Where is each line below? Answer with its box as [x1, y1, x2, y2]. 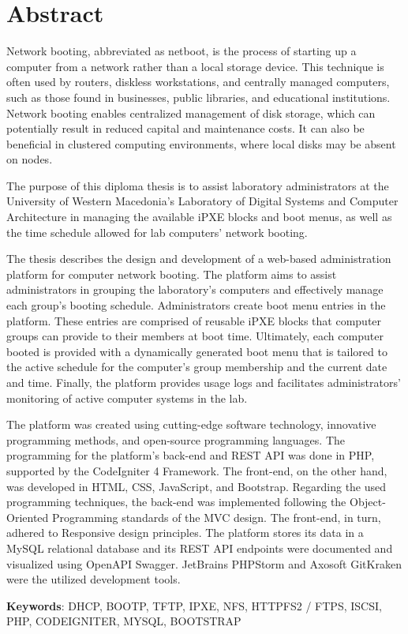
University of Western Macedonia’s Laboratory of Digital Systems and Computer [6, 193, 399, 209]
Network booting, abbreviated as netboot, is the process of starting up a [6, 43, 357, 59]
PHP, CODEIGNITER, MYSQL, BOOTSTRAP [6, 613, 241, 629]
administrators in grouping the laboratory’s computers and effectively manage [6, 281, 384, 298]
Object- [349, 493, 386, 510]
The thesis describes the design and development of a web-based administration [6, 250, 391, 267]
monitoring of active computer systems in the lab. [6, 389, 248, 406]
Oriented [6, 508, 49, 525]
